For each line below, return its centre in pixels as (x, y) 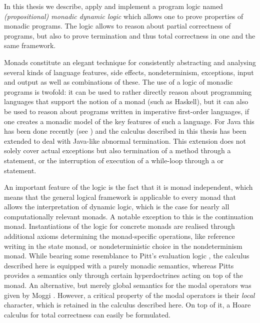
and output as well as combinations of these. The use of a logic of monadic (118, 82)
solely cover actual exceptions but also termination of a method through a (117, 150)
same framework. (30, 45)
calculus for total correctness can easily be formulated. (87, 314)
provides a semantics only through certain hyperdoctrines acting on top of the (123, 275)
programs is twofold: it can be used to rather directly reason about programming (128, 91)
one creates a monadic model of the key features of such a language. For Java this (129, 121)
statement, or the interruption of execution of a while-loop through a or (114, 160)
